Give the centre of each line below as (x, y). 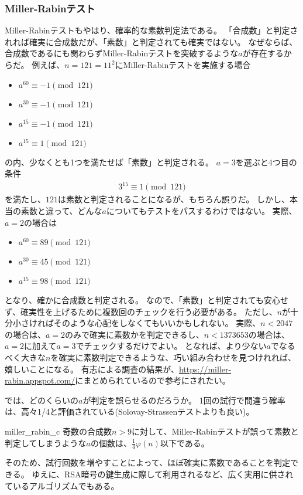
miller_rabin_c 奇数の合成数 (58, 431)
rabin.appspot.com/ (40, 380)
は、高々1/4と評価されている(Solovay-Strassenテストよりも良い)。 (130, 411)
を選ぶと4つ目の (266, 162)
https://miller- (205, 369)
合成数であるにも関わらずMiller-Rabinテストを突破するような (122, 53)
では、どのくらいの (42, 400)
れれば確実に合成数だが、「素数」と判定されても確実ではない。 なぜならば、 (151, 41)
